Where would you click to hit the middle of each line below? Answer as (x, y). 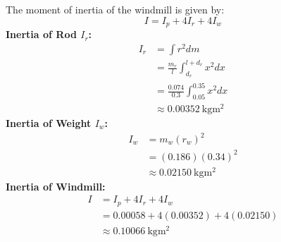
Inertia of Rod (41, 34)
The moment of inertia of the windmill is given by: (115, 9)
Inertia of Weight (49, 122)
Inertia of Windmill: (56, 186)
